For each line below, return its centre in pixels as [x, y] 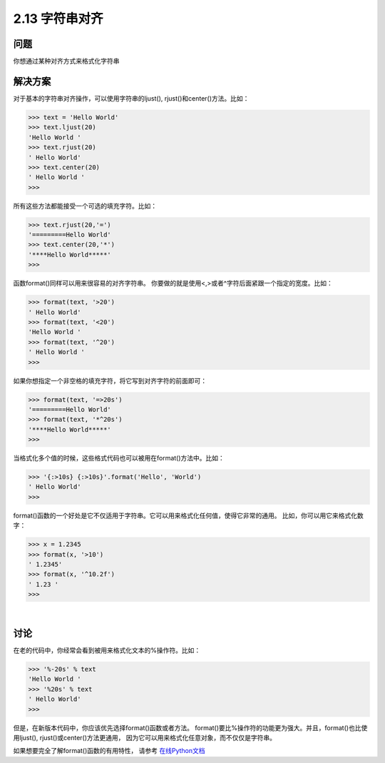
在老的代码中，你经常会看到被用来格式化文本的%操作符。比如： [107, 650]
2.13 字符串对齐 [58, 19]
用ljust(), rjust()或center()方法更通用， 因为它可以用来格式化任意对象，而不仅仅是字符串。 [145, 737]
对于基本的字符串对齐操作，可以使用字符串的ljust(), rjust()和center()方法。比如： [131, 98]
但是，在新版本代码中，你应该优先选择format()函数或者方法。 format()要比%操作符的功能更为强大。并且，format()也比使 [190, 727]
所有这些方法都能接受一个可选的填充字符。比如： [85, 206]
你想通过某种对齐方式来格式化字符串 [66, 61]
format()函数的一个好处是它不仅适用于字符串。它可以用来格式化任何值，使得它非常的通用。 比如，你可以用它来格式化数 [188, 515]
